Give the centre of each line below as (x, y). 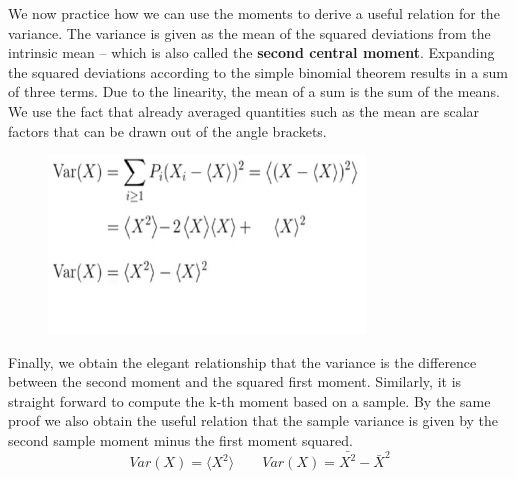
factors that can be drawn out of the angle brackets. (167, 130)
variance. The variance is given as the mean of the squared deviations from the (249, 32)
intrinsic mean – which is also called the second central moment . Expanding (251, 52)
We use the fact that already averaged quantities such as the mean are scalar (244, 110)
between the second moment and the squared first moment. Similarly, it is (235, 381)
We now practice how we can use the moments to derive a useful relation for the (254, 13)
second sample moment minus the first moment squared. (180, 440)
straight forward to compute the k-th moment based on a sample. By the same (249, 400)
